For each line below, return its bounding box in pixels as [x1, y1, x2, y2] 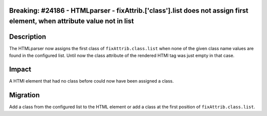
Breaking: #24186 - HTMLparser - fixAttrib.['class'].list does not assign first [9, 6, 249, 15]
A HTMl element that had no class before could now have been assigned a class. [9, 78, 174, 84]
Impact [9, 65, 32, 74]
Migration [9, 91, 40, 99]
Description [9, 32, 46, 41]
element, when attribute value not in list [9, 17, 134, 26]
